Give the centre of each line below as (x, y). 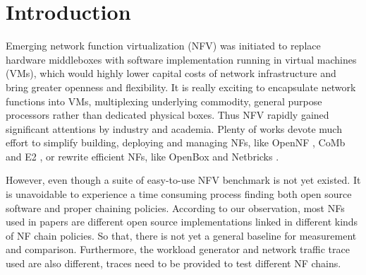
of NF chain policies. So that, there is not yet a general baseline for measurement (181, 235)
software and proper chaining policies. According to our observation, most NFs (175, 207)
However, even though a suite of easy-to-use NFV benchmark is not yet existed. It (183, 180)
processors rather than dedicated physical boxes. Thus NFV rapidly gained (167, 115)
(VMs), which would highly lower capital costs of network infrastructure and (171, 73)
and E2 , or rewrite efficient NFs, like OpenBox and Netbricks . (142, 156)
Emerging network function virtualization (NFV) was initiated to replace (163, 46)
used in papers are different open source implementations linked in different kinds (182, 222)
